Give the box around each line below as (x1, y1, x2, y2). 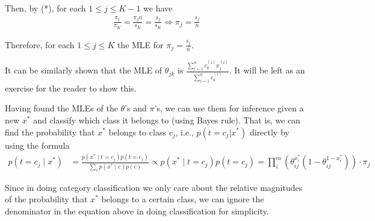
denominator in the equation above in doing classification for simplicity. (5, 204, 269, 217)
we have (143, 2, 173, 14)
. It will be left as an (229, 64, 305, 76)
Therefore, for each (5, 38, 75, 51)
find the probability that (5, 125, 95, 138)
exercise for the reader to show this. (5, 81, 137, 94)
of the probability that (5, 193, 88, 205)
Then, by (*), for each (5, 2, 86, 14)
